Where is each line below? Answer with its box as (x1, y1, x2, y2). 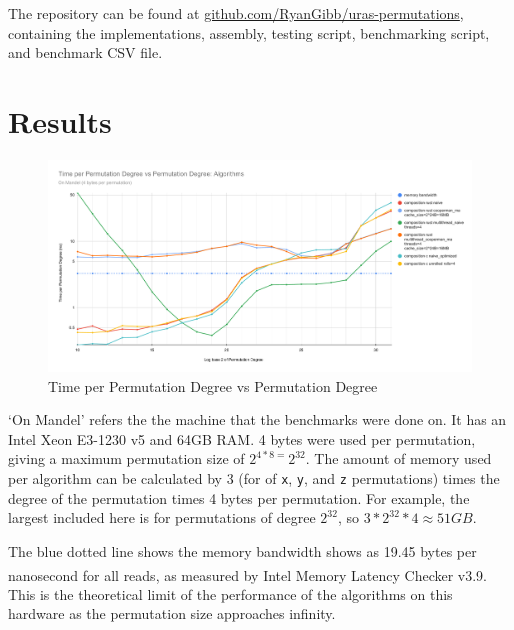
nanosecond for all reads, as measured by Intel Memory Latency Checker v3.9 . (8, 564, 488, 585)
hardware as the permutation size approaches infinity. (8, 603, 336, 624)
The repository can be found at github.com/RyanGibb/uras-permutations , (8, 3, 464, 23)
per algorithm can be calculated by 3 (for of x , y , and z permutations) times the (8, 468, 500, 489)
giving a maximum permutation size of (8, 448, 245, 469)
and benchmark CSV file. (8, 42, 163, 63)
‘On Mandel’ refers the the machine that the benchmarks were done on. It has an (8, 409, 507, 430)
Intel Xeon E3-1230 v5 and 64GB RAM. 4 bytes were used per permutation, (8, 428, 476, 449)
